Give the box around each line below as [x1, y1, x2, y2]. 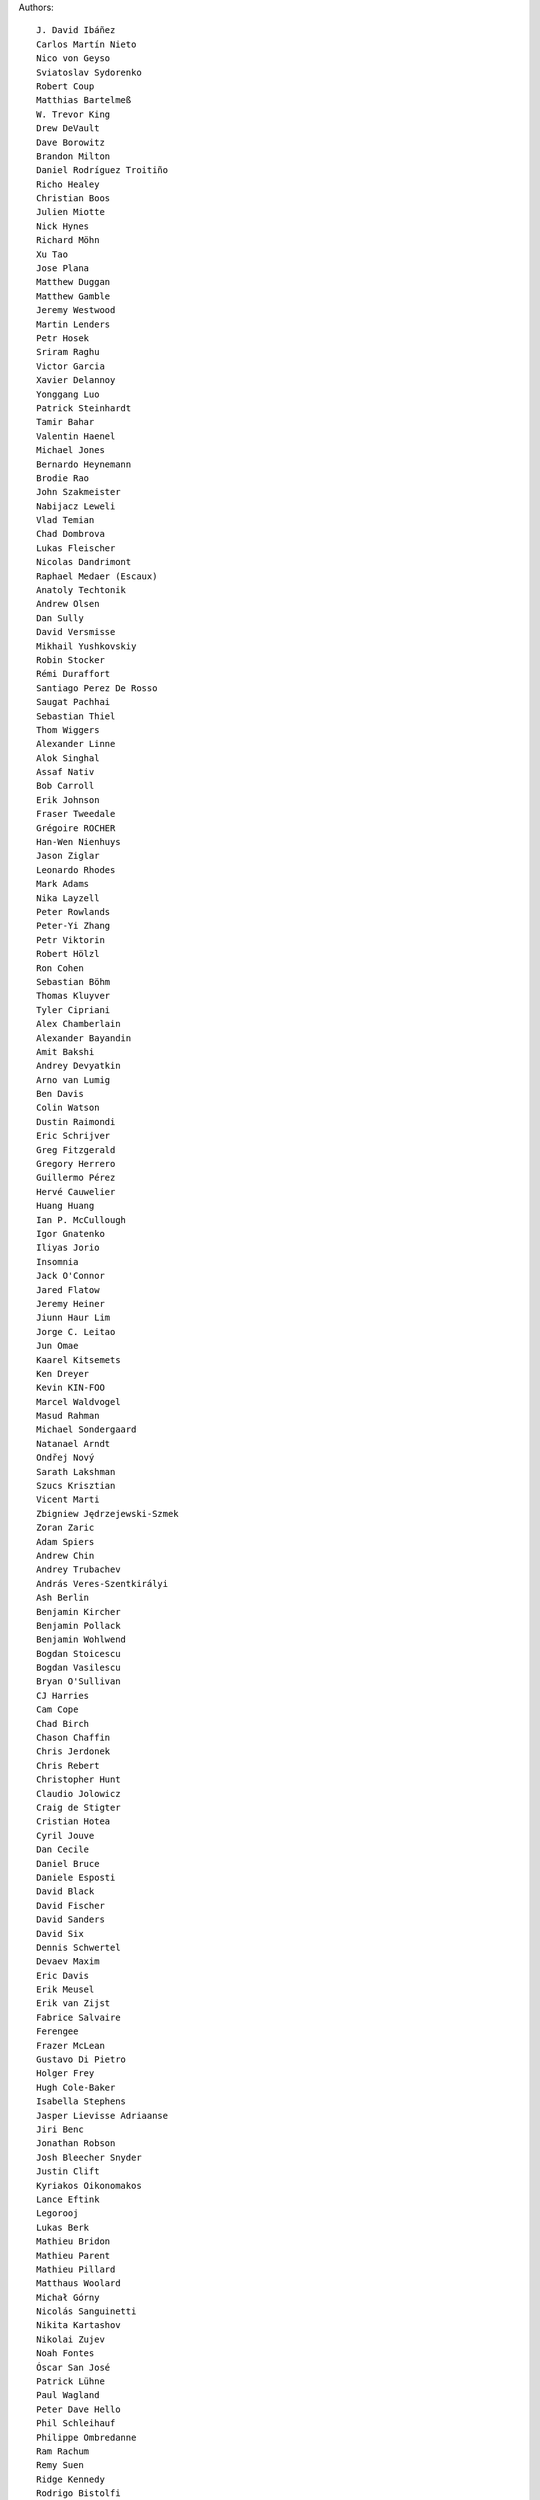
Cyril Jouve [36, 1830, 95, 1841]
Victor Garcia [36, 360, 105, 372]
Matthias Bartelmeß [36, 95, 132, 106]
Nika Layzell [36, 892, 100, 904]
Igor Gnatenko [36, 1228, 105, 1239]
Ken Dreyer [36, 1368, 90, 1379]
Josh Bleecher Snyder [36, 2151, 142, 2163]
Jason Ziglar [36, 850, 100, 862]
